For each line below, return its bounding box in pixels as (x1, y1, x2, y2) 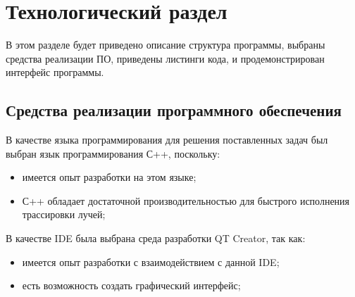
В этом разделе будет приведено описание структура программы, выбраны (6, 37, 325, 52)
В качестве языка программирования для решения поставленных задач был (6, 132, 328, 147)
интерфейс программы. (6, 65, 104, 80)
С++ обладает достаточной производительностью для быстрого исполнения (22, 193, 350, 208)
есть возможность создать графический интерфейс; (22, 278, 241, 293)
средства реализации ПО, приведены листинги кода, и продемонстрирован (6, 51, 325, 65)
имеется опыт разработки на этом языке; (22, 170, 197, 184)
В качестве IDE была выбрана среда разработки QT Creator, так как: (6, 231, 306, 246)
